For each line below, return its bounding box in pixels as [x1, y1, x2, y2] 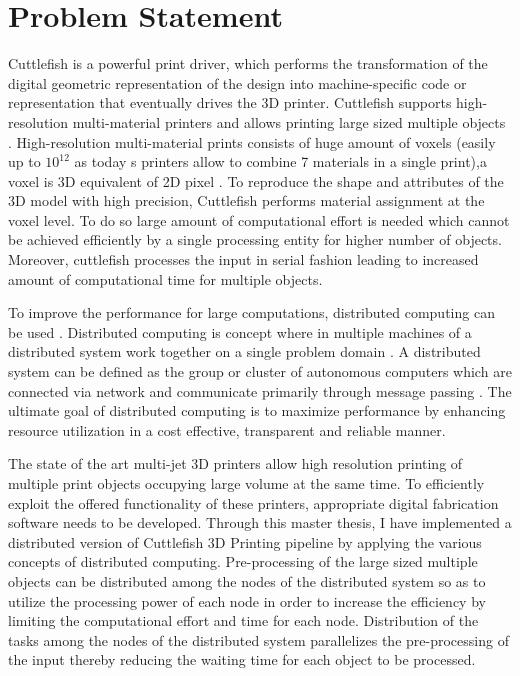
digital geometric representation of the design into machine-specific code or [8, 72, 467, 93]
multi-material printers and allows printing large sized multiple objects [72, 111, 506, 132]
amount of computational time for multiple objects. [8, 268, 323, 289]
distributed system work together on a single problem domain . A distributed [8, 341, 481, 362]
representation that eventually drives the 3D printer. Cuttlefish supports [8, 92, 452, 113]
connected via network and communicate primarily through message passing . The [8, 380, 512, 401]
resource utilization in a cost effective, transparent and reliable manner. [8, 419, 446, 440]
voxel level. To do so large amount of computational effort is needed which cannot [8, 209, 510, 230]
